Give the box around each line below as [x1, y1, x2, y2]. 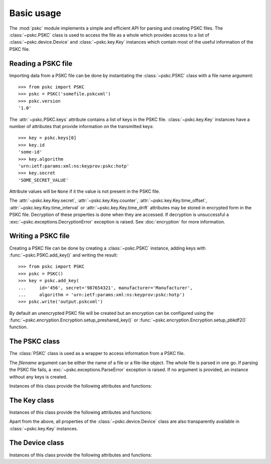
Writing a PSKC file [9, 231, 70, 241]
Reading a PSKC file [9, 59, 73, 68]
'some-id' [18, 149, 42, 155]
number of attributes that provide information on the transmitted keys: [9, 123, 154, 129]
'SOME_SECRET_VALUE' [18, 177, 69, 183]
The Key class [9, 396, 55, 404]
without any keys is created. [9, 374, 68, 380]
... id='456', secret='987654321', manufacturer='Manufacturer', [18, 285, 193, 291]
